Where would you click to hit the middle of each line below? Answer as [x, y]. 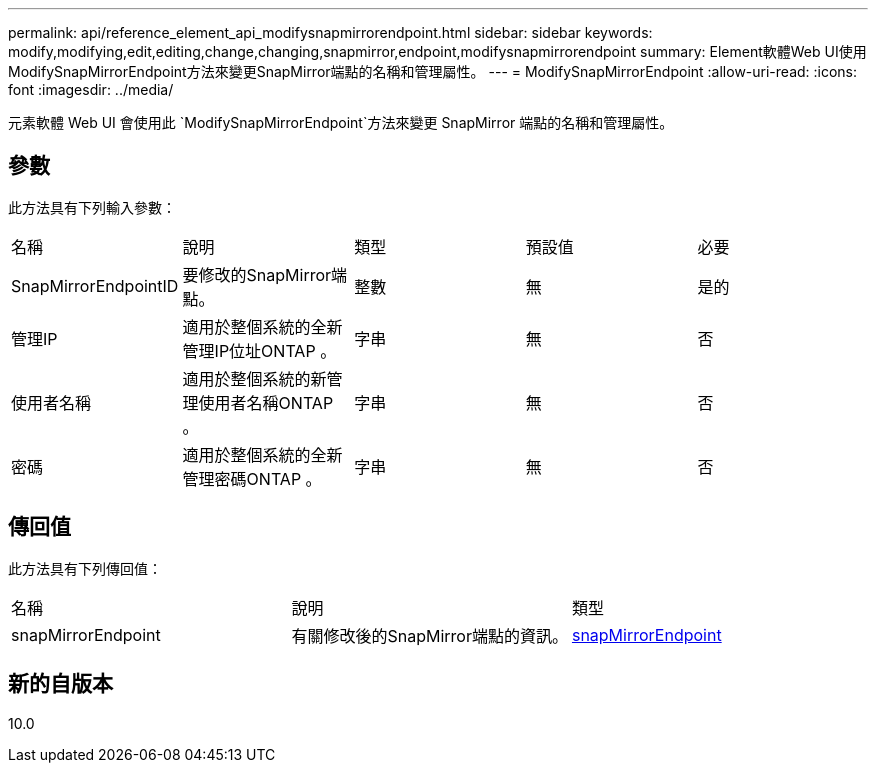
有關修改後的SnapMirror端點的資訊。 [429, 635]
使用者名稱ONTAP [266, 402]
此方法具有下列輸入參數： [92, 207]
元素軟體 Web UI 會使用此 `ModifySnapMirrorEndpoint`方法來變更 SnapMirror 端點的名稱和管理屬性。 [341, 122]
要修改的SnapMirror [257, 274]
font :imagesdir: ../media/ [91, 89]
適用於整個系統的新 [254, 378]
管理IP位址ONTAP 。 [259, 350]
